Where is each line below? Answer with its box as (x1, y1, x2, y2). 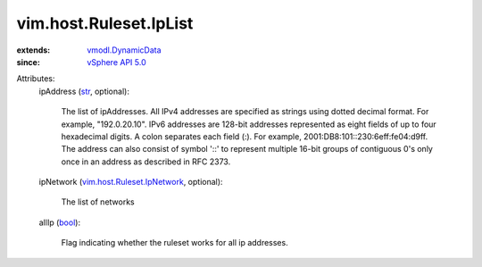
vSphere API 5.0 (87, 56, 146, 67)
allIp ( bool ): (38, 217, 80, 228)
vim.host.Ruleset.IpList (16, 13, 194, 33)
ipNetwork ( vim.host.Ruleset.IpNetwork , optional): (38, 177, 223, 188)
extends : (16, 45, 51, 55)
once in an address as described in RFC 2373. (61, 156, 231, 167)
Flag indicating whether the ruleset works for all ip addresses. (61, 238, 289, 248)
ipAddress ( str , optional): (38, 86, 129, 96)
